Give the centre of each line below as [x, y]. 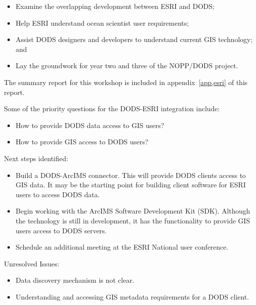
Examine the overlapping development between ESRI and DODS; [115, 6]
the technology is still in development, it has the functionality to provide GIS [133, 220]
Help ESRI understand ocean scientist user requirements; [102, 22]
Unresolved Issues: [32, 263]
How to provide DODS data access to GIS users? [90, 125]
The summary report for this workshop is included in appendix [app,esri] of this [126, 82]
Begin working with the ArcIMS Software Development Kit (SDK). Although [133, 211]
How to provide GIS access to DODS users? [82, 142]
